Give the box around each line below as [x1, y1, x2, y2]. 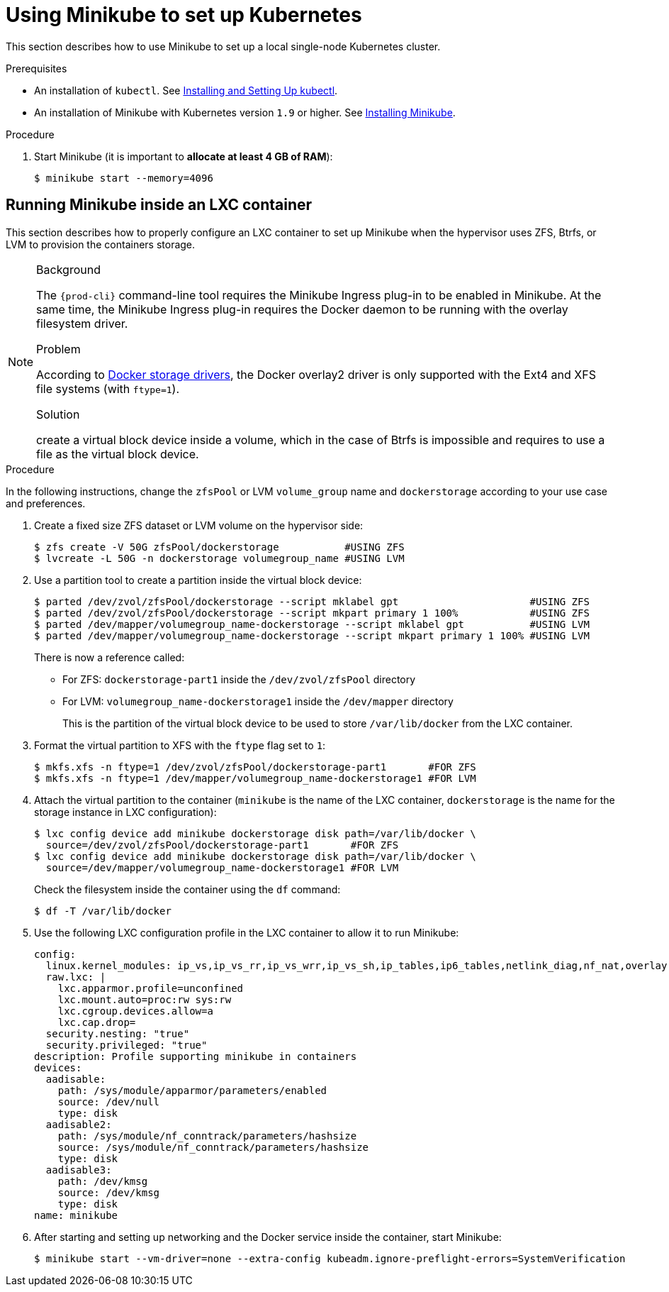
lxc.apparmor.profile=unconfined [57, 982, 244, 994]
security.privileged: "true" [45, 1039, 208, 1051]
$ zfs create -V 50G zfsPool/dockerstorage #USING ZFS [34, 541, 405, 553]
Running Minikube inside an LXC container [6, 196, 313, 214]
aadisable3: [45, 1164, 112, 1176]
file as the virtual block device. [36, 446, 199, 461]
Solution [36, 407, 80, 421]
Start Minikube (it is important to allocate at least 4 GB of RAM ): [34, 150, 333, 162]
